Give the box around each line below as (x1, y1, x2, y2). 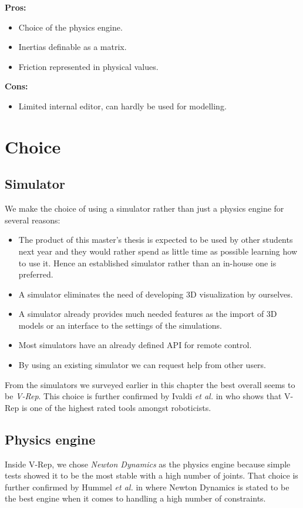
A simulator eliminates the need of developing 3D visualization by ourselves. (18, 288, 293, 300)
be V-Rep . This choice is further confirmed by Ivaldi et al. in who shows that (5, 390, 282, 402)
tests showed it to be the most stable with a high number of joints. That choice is (5, 469, 298, 482)
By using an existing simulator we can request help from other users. (18, 359, 267, 371)
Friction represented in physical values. (18, 60, 159, 72)
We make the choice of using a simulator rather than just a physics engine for (5, 202, 284, 215)
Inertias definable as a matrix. (18, 41, 127, 53)
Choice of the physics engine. (18, 21, 123, 33)
